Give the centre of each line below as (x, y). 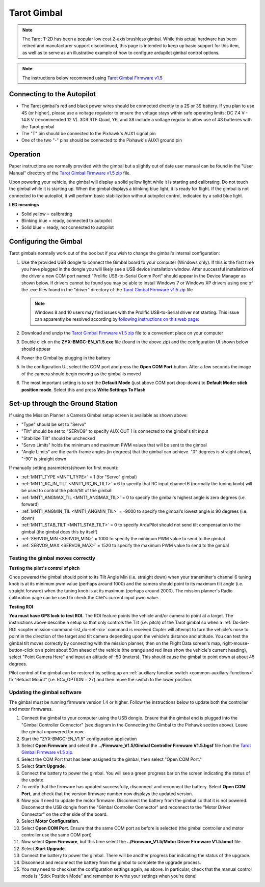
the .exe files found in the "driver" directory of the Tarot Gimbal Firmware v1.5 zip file (107, 290)
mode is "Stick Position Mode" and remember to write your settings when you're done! (109, 876)
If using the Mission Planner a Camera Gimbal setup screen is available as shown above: (98, 416)
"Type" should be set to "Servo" (54, 424)
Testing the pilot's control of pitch (44, 568)
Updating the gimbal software (45, 693)
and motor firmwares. (31, 709)
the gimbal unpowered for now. (53, 732)
